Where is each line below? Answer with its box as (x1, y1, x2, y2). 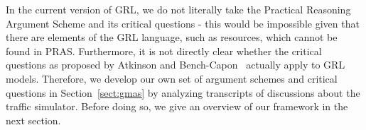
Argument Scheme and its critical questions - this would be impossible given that (6, 16, 360, 30)
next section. (6, 112, 61, 127)
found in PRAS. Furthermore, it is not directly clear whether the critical (6, 43, 322, 58)
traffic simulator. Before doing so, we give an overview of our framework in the (6, 99, 348, 114)
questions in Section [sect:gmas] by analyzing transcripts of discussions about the (6, 85, 360, 100)
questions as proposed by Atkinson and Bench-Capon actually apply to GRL (6, 57, 345, 72)
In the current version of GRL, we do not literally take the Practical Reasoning (6, 2, 351, 16)
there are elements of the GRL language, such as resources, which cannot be (6, 30, 338, 45)
